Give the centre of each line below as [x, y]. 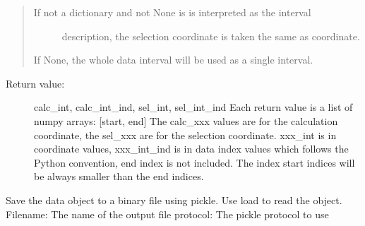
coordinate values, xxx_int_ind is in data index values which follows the [191, 149]
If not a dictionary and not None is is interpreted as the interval [172, 12]
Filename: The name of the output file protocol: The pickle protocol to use [167, 214]
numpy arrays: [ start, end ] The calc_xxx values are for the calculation [186, 120]
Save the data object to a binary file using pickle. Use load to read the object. [174, 200]
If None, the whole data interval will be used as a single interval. [173, 60]
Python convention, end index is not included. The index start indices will [195, 162]
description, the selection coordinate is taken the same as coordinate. [211, 36]
